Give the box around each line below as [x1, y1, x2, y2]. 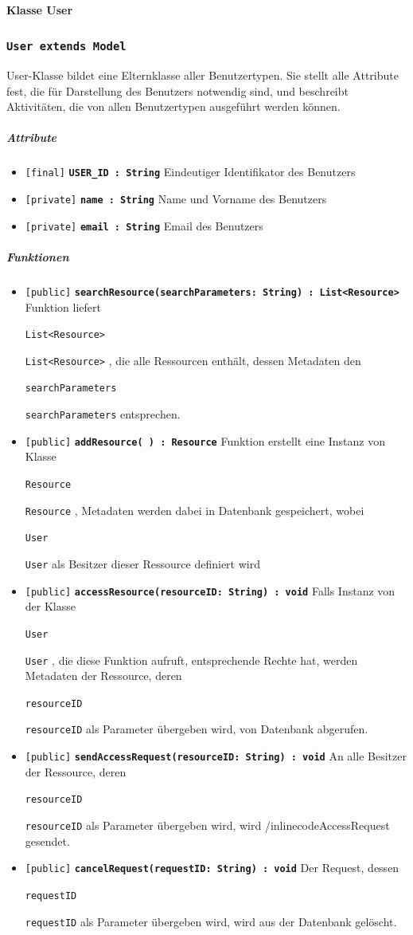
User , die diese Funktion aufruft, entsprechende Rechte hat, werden [25, 651, 358, 668]
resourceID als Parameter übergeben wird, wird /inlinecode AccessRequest [25, 816, 390, 833]
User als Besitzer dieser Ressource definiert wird [25, 555, 260, 572]
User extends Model [6, 40, 127, 53]
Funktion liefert [25, 298, 101, 315]
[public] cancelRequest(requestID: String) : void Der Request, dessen [25, 859, 399, 876]
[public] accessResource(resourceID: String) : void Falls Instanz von [25, 582, 395, 599]
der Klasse [25, 598, 76, 615]
